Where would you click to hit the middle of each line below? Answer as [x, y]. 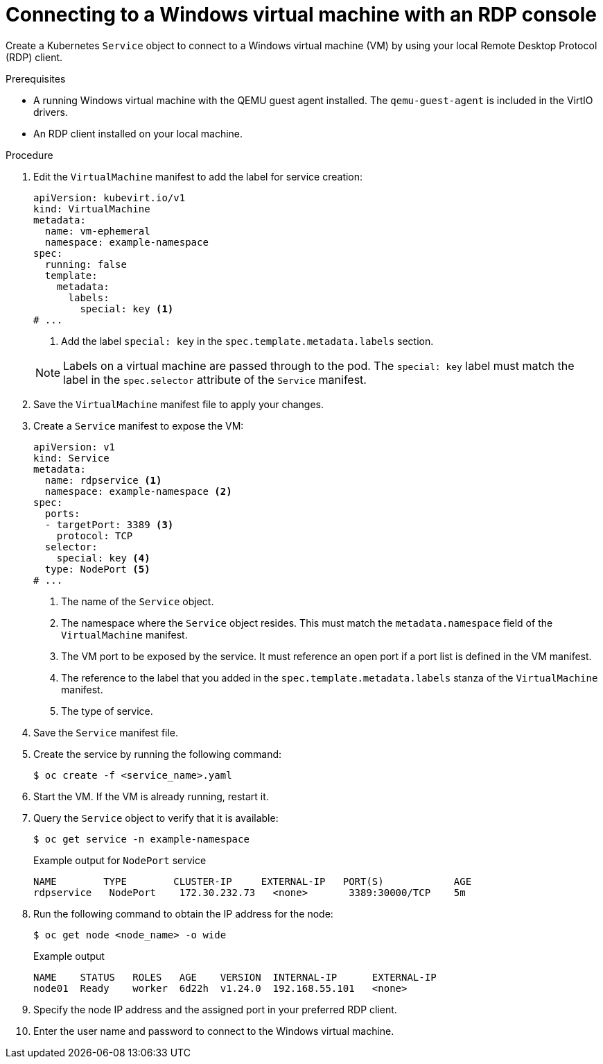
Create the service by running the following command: [158, 754]
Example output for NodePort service [120, 860]
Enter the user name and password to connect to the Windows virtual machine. [214, 1031]
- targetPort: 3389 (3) [109, 524]
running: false [86, 264]
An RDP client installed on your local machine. [138, 133]
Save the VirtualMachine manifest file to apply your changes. [179, 404]
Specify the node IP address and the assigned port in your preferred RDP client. [215, 1009]
